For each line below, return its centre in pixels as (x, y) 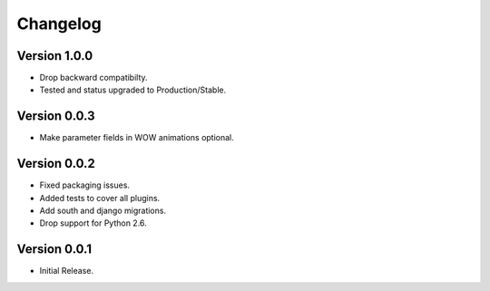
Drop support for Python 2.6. (93, 223)
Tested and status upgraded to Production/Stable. (133, 90)
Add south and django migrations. (103, 211)
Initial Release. (67, 271)
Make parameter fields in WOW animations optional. (137, 138)
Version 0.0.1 (54, 249)
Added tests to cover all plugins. (100, 198)
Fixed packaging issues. (85, 185)
